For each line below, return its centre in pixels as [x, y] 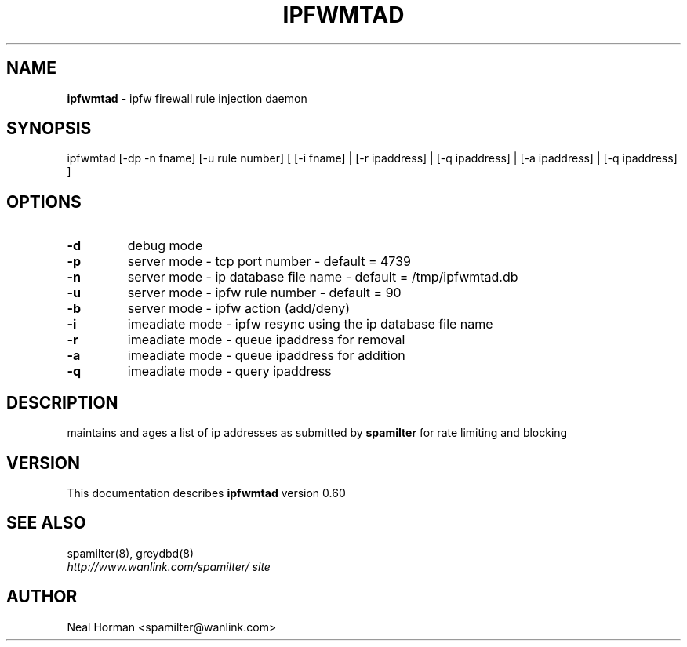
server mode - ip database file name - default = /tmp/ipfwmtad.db [323, 277]
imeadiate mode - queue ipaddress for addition [266, 356]
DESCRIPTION [62, 402]
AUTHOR [42, 597]
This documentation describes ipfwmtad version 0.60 [206, 493]
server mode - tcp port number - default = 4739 [269, 262]
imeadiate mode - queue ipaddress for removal [266, 340]
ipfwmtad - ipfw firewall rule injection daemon [187, 98]
